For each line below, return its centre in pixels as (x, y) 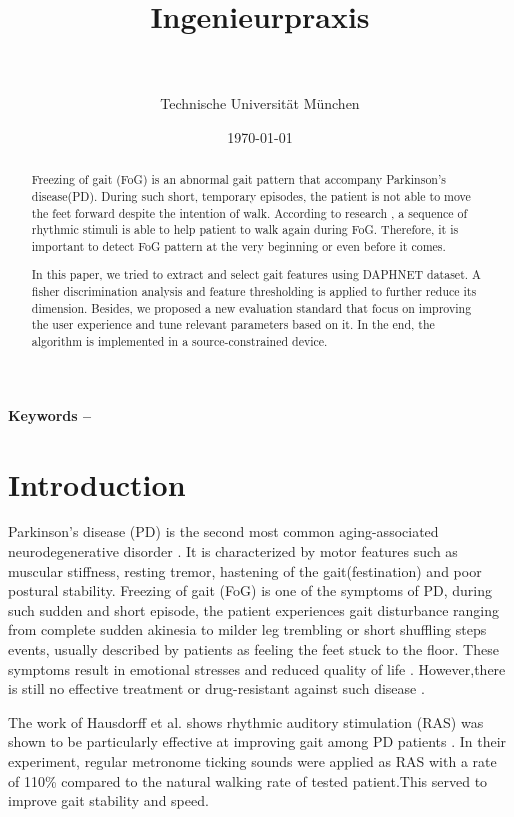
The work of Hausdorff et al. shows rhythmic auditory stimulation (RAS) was (246, 721)
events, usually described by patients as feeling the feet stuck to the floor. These (253, 649)
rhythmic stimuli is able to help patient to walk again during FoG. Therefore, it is (245, 229)
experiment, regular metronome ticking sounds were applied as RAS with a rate (252, 761)
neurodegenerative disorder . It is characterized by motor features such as (233, 551)
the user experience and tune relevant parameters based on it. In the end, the (233, 324)
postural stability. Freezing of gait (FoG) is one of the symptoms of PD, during (250, 590)
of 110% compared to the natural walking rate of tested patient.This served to (248, 780)
